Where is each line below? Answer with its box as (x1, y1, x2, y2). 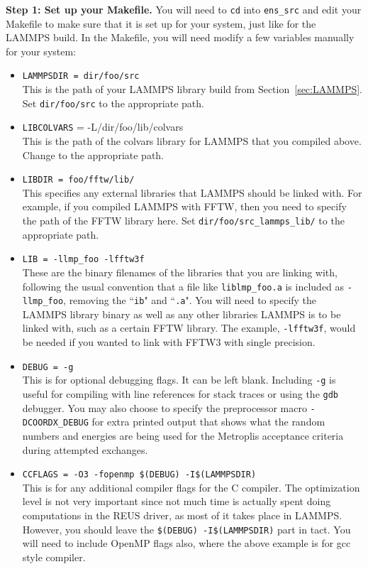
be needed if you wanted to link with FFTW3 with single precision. (22, 335, 316, 349)
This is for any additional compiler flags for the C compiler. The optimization (22, 479, 360, 494)
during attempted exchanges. (22, 442, 148, 457)
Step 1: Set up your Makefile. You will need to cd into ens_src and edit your (6, 2, 362, 16)
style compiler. (22, 549, 86, 564)
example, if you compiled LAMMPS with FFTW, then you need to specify (22, 199, 347, 214)
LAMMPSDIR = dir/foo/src (22, 71, 140, 82)
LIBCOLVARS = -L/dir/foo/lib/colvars (22, 119, 184, 134)
